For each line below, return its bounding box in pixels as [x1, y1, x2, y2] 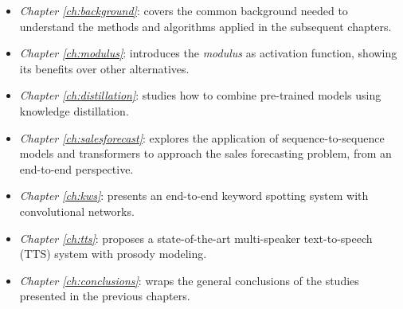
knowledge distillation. [19, 102, 129, 119]
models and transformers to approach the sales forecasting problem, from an [19, 145, 392, 162]
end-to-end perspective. [19, 160, 134, 177]
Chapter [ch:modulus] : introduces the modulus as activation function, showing [19, 45, 397, 61]
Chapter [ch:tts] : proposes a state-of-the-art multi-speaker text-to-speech [19, 229, 373, 246]
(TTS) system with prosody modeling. [19, 245, 207, 262]
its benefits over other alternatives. [19, 60, 190, 76]
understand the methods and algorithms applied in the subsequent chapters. [19, 18, 392, 34]
